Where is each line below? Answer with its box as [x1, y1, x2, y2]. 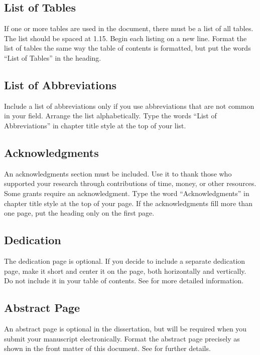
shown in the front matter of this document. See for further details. [4, 343, 211, 353]
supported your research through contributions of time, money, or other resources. [4, 178, 256, 189]
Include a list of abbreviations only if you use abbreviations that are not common [4, 100, 254, 111]
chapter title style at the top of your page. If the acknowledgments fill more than [4, 198, 252, 208]
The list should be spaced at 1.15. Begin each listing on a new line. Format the [4, 33, 247, 43]
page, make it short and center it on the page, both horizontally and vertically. [4, 265, 246, 276]
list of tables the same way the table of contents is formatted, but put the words [4, 43, 251, 53]
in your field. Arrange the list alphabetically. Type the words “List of [4, 110, 217, 121]
